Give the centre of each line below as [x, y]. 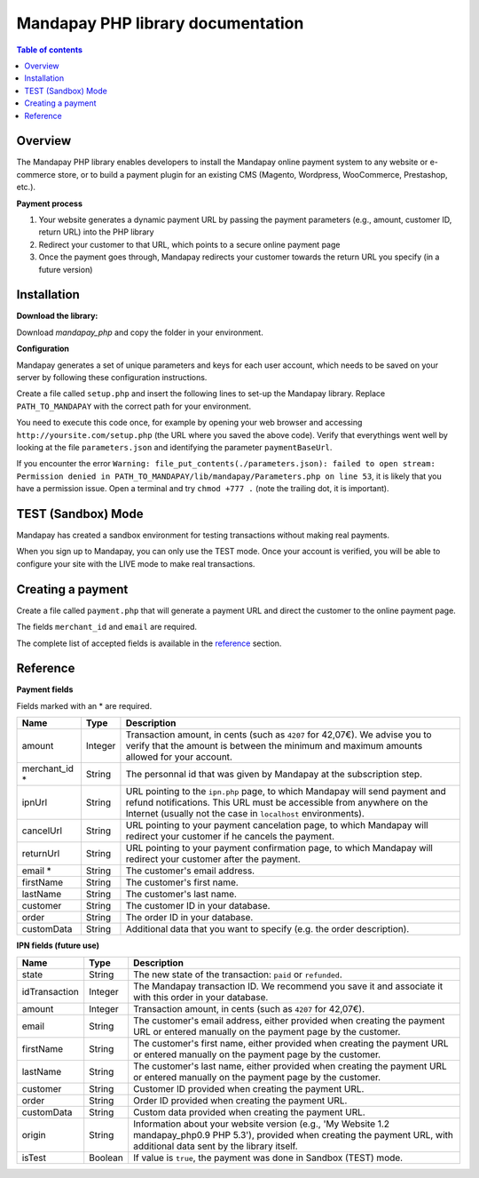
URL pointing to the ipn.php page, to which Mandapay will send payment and [286, 792]
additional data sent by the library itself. [216, 1146]
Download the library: [57, 316]
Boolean [106, 1158]
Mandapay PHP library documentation [160, 23]
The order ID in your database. [189, 918]
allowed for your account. [179, 757]
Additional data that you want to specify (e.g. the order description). [267, 929]
